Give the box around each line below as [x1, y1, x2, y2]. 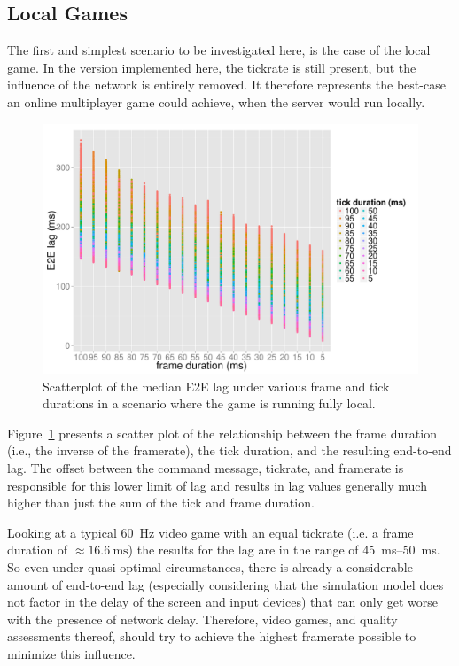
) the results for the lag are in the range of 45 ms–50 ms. [128, 540, 440, 559]
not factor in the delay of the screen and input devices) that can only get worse [7, 592, 439, 611]
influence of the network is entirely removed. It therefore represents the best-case [7, 75, 446, 94]
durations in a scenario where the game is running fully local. [43, 394, 376, 413]
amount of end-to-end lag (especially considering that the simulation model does [7, 575, 444, 593]
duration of [7, 540, 68, 559]
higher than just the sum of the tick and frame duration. [7, 493, 315, 512]
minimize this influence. [7, 644, 136, 662]
